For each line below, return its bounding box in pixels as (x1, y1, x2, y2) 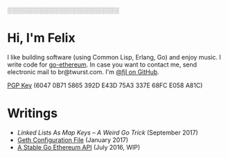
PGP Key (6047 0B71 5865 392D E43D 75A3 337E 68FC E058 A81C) (7, 81, 203, 89)
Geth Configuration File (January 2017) (17, 135, 129, 144)
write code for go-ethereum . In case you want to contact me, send (7, 60, 198, 69)
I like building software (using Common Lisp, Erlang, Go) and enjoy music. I (7, 53, 222, 61)
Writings (7, 105, 58, 121)
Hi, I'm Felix (7, 30, 76, 46)
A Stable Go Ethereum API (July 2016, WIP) (17, 143, 141, 151)
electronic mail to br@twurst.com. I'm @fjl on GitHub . (7, 67, 159, 76)
